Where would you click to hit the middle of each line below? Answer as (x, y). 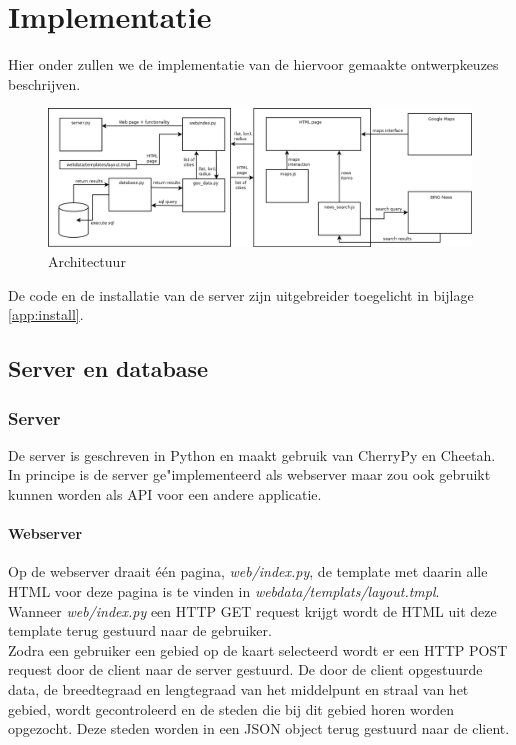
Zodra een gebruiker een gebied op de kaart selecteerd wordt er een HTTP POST (258, 649)
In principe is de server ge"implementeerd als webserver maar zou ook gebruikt (249, 474)
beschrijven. (44, 83)
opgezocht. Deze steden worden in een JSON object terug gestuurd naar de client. (259, 728)
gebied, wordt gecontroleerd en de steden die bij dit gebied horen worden (231, 708)
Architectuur (87, 261)
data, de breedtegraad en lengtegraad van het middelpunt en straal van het (238, 688)
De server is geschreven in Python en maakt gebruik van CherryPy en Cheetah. (252, 454)
